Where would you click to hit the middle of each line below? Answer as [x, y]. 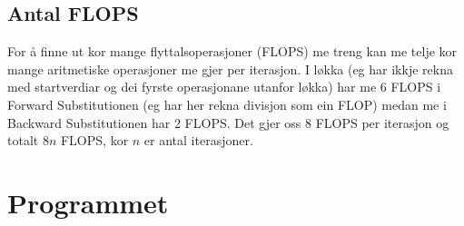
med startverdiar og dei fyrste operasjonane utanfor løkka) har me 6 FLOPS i [224, 87]
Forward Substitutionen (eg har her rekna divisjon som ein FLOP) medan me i [227, 104]
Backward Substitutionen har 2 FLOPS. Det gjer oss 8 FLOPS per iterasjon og [228, 122]
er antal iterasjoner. [198, 140]
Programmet [88, 202]
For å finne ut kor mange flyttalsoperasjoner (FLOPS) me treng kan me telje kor [232, 51]
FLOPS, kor [94, 140]
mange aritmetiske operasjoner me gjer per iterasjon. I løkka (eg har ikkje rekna [230, 69]
